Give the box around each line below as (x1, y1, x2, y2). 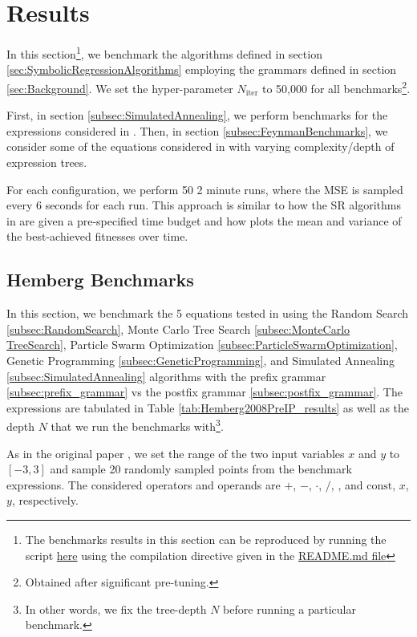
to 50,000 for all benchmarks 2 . (261, 77, 411, 96)
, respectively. (11, 492, 79, 509)
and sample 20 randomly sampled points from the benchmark (50, 461, 352, 477)
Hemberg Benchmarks (6, 267, 194, 292)
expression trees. (6, 154, 87, 170)
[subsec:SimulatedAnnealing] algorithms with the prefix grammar (6, 367, 326, 384)
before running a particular (223, 600, 356, 617)
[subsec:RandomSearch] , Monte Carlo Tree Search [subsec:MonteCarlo (6, 320, 350, 337)
